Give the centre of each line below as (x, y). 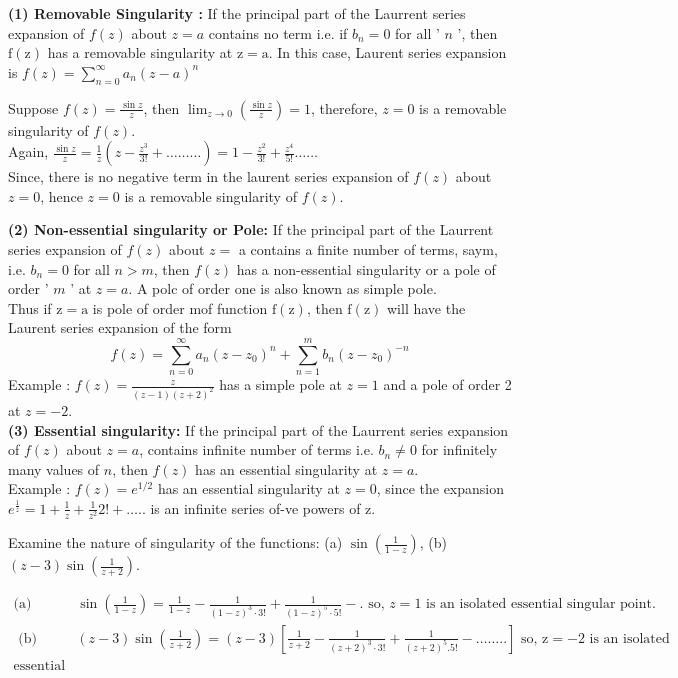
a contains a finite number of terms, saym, (368, 248)
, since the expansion (440, 488)
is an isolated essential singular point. (541, 604)
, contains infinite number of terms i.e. (256, 449)
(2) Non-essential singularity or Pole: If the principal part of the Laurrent (251, 229)
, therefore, (344, 107)
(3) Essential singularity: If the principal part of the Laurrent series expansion (258, 429)
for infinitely (459, 449)
